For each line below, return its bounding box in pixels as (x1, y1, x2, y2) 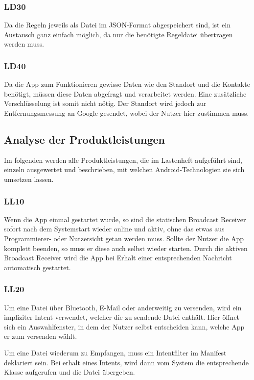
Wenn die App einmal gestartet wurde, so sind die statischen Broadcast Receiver (4, 214, 246, 224)
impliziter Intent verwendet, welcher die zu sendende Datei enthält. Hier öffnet (4, 312, 240, 322)
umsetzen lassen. (4, 174, 54, 184)
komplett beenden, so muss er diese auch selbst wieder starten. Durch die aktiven (4, 243, 248, 253)
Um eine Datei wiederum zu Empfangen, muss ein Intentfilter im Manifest (4, 347, 227, 357)
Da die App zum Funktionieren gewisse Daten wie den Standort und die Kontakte (4, 79, 250, 89)
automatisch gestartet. (4, 262, 71, 272)
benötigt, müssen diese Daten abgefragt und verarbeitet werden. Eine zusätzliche (4, 88, 247, 99)
